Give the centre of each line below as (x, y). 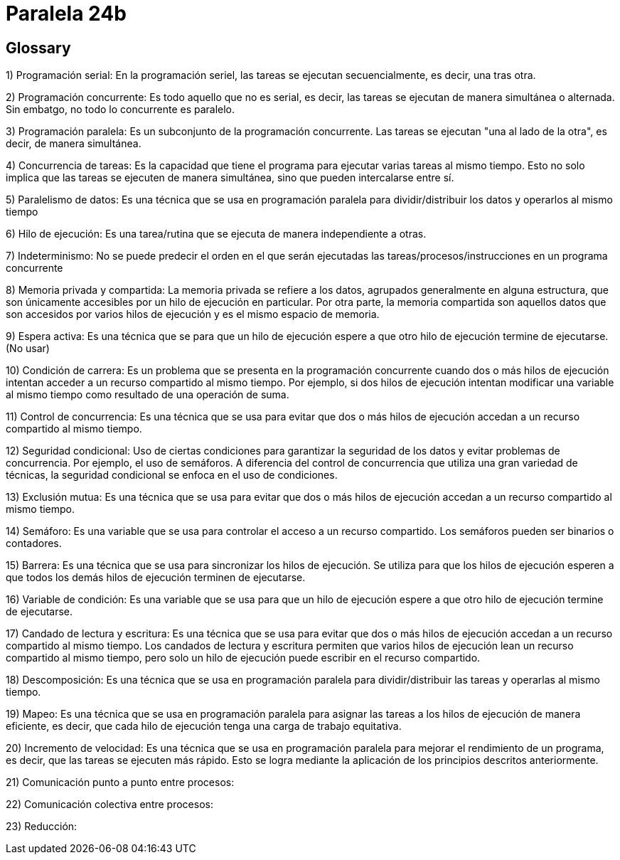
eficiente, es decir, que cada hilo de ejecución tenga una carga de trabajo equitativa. (204, 726)
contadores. (34, 543)
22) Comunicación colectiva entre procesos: (109, 805)
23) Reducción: (42, 827)
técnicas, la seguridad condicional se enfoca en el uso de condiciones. (172, 475)
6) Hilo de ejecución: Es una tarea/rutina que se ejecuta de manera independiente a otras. (216, 234)
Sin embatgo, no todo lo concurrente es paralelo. (121, 110)
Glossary (38, 48)
